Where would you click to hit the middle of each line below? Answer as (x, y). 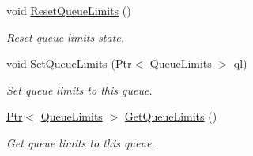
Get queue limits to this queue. (81, 142)
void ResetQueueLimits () (69, 10)
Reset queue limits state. (66, 37)
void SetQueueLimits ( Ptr (69, 63)
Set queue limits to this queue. (79, 89)
